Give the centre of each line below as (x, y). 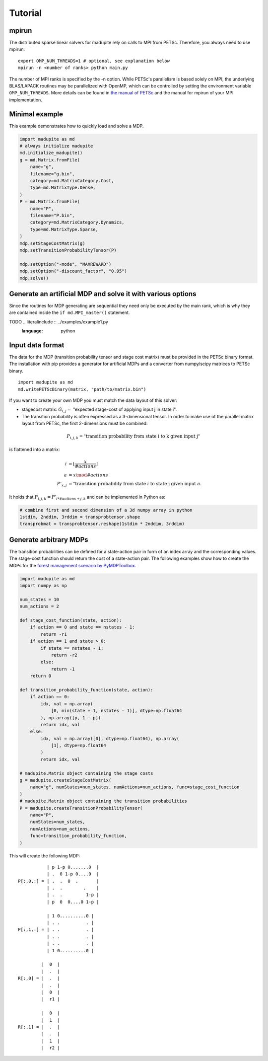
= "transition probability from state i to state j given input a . (135, 484)
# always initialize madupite (56, 146)
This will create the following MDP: (45, 856)
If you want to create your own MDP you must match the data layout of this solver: (93, 400)
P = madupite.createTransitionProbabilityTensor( (81, 808)
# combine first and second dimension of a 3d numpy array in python (106, 510)
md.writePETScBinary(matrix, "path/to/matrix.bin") (82, 389)
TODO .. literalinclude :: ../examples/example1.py (59, 322)
